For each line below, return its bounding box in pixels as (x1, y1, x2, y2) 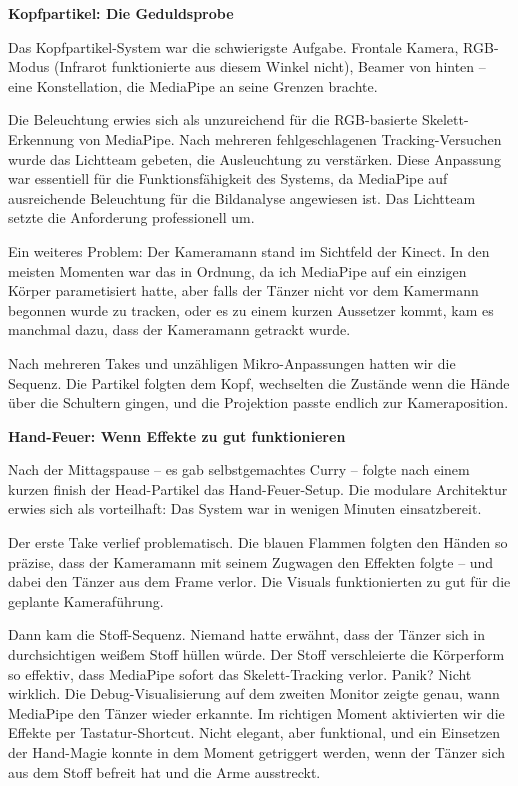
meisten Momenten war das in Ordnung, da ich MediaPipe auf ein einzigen (8, 260, 467, 281)
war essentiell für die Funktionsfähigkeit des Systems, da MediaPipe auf (8, 168, 448, 189)
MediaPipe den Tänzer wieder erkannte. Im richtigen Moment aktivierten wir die (8, 702, 505, 723)
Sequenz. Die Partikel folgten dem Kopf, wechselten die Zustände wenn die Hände (8, 372, 510, 393)
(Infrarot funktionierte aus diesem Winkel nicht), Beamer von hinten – (53, 56, 486, 77)
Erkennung (8, 128, 74, 149)
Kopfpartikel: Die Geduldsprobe (8, 3, 234, 23)
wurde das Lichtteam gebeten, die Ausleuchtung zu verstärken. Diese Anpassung (8, 148, 501, 169)
